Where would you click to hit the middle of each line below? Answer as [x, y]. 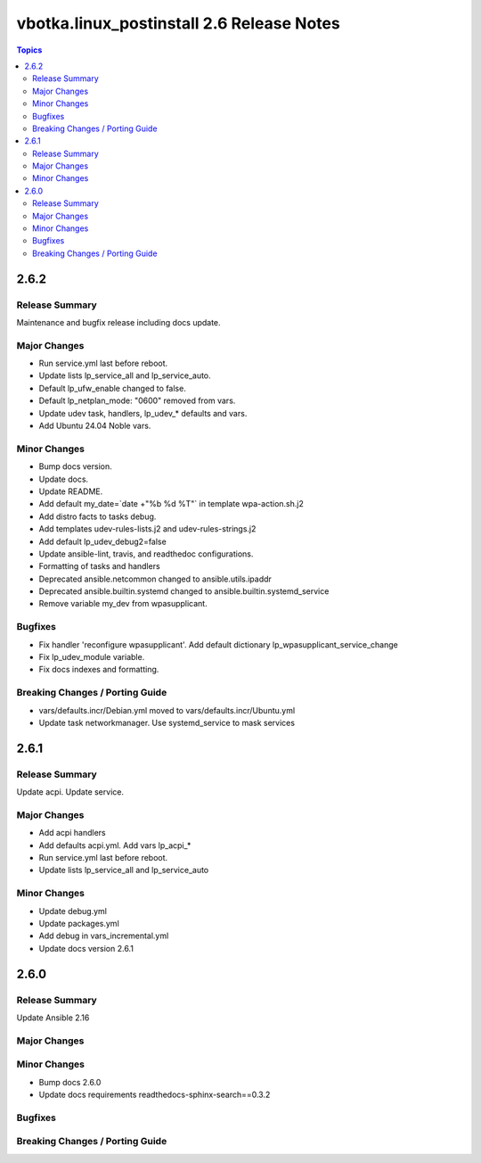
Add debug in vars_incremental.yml [104, 936]
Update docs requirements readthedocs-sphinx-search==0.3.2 [155, 1094]
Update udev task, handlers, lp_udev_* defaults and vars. [143, 413]
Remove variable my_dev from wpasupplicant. [123, 604]
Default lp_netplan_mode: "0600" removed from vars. [137, 400]
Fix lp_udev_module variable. [92, 657]
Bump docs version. [76, 466]
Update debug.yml [73, 911]
